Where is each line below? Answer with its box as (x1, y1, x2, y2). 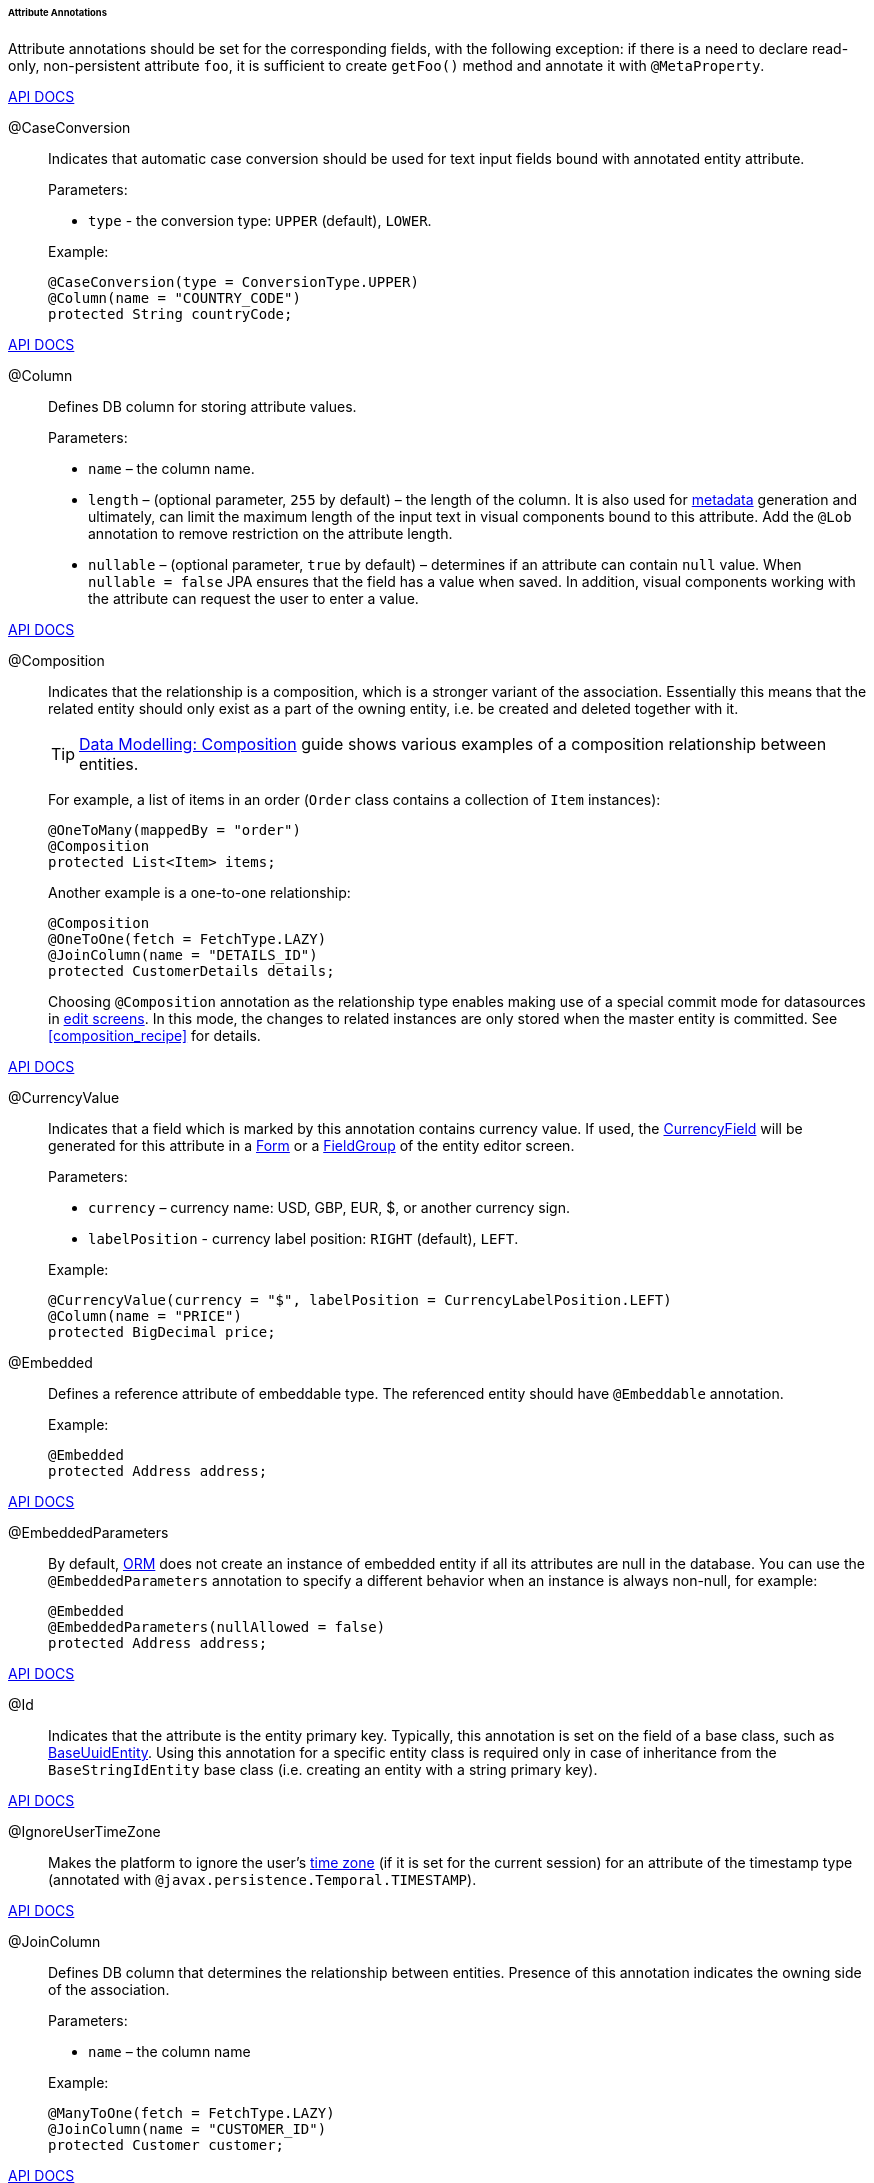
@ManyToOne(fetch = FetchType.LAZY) (48, 2104, 335, 2121)
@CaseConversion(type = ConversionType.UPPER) (48, 273, 419, 290)
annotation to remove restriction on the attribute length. (88, 524, 453, 542)
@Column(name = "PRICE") (48, 1307, 242, 1324)
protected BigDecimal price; (48, 1323, 276, 1340)
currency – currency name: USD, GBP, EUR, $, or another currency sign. (88, 1198, 570, 1216)
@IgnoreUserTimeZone (8, 1822, 161, 1840)
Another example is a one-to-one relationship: (48, 883, 351, 901)
